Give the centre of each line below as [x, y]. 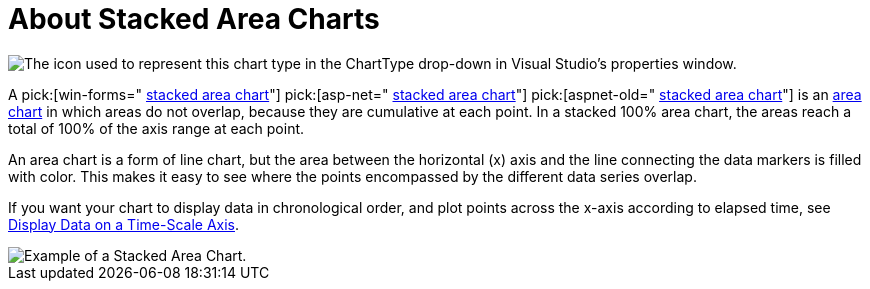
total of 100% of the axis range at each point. [156, 128]
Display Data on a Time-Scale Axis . [124, 224]
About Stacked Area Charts [194, 19]
